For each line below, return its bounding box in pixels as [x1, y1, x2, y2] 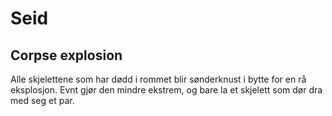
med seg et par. [10, 95, 75, 106]
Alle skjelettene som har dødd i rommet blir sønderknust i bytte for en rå [10, 73, 307, 85]
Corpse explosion [10, 47, 123, 64]
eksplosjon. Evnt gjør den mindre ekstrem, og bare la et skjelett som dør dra [10, 84, 323, 96]
